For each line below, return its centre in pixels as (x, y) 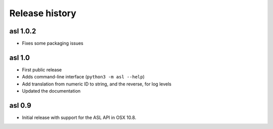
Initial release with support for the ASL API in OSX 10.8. (79, 118)
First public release (42, 70)
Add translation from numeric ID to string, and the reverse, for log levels (97, 84)
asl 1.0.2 (23, 31)
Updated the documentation (51, 91)
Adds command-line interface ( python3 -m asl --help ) (83, 77)
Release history (43, 13)
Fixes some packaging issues (53, 44)
